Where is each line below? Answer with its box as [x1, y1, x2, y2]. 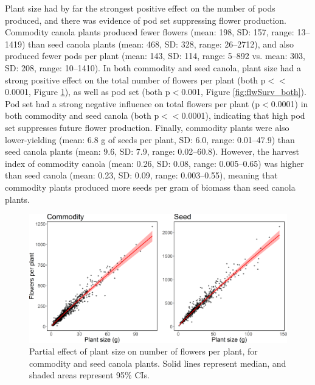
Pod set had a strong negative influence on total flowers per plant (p [5, 97, 260, 110]
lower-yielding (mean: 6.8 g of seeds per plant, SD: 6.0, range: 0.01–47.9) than [5, 133, 295, 146]
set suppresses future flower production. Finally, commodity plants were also [5, 121, 289, 133]
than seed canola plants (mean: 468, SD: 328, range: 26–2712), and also [28, 37, 294, 50]
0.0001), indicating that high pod [181, 109, 305, 122]
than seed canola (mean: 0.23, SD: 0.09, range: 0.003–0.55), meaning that [5, 169, 278, 182]
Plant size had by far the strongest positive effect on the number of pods [5, 2, 275, 14]
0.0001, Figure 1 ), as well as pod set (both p [5, 85, 170, 98]
